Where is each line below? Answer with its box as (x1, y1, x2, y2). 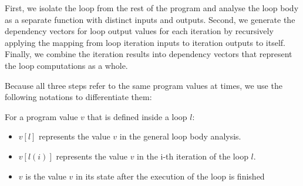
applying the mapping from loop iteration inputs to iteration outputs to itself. (5, 36, 285, 48)
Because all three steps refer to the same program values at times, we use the (5, 79, 282, 91)
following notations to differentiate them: (5, 91, 152, 103)
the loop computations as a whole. (5, 59, 128, 71)
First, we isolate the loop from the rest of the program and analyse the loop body (5, 2, 299, 14)
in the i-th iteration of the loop (137, 150, 248, 162)
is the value (25, 170, 66, 182)
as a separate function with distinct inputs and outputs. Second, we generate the (5, 13, 295, 25)
